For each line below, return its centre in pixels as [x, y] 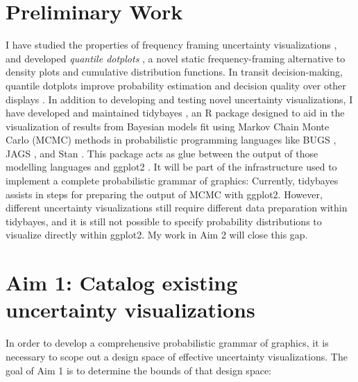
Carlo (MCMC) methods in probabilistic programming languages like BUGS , [171, 140]
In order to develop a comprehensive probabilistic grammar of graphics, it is [167, 343]
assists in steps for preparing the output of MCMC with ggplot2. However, [164, 194]
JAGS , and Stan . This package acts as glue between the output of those [162, 153]
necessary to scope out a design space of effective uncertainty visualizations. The [177, 356]
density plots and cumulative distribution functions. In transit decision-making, [174, 72]
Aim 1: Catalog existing [122, 283]
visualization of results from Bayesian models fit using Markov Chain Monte [168, 126]
